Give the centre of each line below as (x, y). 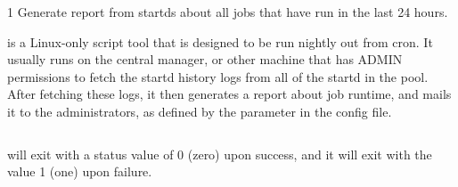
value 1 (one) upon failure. (80, 171)
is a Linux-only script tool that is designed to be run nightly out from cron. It (220, 41)
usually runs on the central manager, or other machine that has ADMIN (205, 59)
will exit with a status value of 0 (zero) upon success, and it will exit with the (220, 154)
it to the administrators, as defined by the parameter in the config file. (200, 111)
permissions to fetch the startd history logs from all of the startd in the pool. (218, 76)
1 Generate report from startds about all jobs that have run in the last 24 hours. (228, 12)
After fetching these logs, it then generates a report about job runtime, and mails (229, 94)
